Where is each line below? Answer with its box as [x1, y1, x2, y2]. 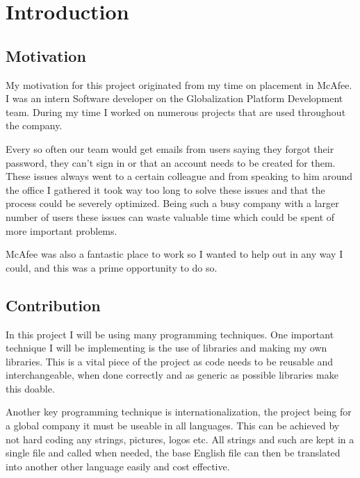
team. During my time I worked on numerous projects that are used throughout [6, 104, 346, 119]
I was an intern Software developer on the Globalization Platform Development [6, 91, 343, 106]
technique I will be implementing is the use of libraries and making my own [6, 340, 327, 355]
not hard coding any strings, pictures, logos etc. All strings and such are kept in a [6, 431, 354, 446]
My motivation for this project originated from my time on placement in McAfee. [6, 77, 352, 92]
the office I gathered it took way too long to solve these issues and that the [6, 182, 325, 197]
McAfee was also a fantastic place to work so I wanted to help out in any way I [6, 247, 343, 261]
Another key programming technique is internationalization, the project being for [6, 404, 352, 419]
